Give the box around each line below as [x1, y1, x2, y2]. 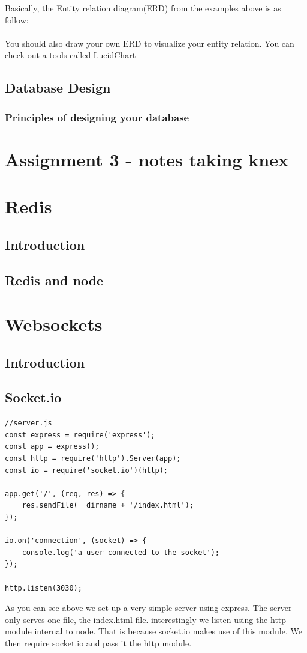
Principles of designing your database [5, 109, 189, 124]
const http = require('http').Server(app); [5, 454, 181, 463]
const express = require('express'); [5, 430, 155, 439]
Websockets [5, 312, 103, 336]
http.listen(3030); [5, 583, 82, 592]
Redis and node [5, 270, 104, 289]
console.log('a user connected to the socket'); [22, 548, 219, 557]
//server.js [5, 419, 52, 428]
